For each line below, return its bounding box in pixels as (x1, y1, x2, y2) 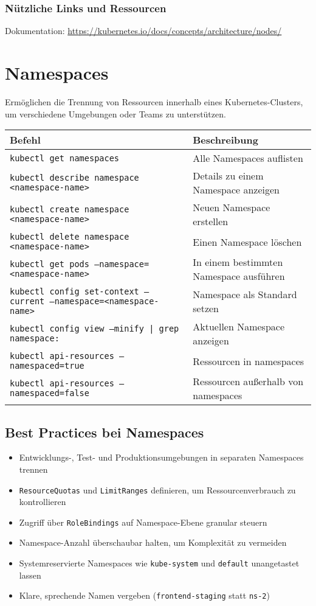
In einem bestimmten (193, 255, 283, 270)
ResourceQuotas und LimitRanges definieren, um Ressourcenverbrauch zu (19, 483, 296, 496)
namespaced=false (10, 388, 89, 399)
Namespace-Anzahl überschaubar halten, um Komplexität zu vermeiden (19, 536, 287, 549)
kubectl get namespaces (10, 153, 120, 163)
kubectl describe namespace (10, 173, 139, 183)
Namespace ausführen (193, 269, 285, 284)
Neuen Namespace (193, 200, 270, 215)
